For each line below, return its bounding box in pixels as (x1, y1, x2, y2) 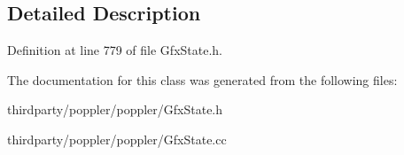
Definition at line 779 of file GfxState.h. (7, 41, 222, 59)
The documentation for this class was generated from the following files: (7, 70, 398, 89)
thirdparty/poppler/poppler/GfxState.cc (7, 129, 227, 148)
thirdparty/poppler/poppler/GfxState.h (7, 100, 223, 119)
